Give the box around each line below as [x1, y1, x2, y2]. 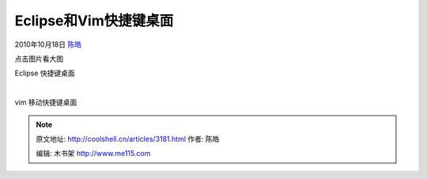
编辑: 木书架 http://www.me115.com [36, 149, 151, 158]
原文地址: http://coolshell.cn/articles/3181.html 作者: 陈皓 [36, 134, 220, 143]
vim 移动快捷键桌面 [14, 97, 77, 107]
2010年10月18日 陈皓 [14, 40, 82, 49]
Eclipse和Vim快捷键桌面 [14, 12, 174, 29]
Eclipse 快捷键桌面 [14, 68, 75, 78]
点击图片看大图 [14, 54, 63, 63]
